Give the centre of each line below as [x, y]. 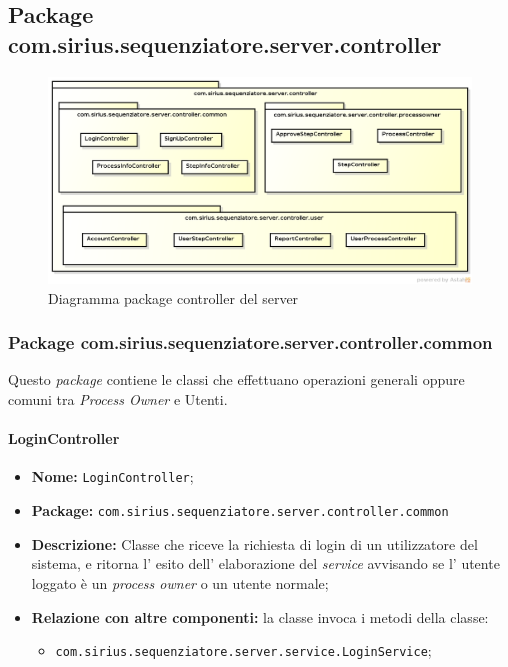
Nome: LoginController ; [112, 476]
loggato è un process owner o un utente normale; [180, 582]
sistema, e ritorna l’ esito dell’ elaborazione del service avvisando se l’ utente [265, 563]
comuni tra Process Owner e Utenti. [118, 399]
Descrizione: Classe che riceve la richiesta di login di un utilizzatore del [254, 543]
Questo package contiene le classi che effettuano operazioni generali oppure [236, 379]
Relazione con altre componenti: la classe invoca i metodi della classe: [260, 616]
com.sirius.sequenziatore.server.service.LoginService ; [243, 650]
